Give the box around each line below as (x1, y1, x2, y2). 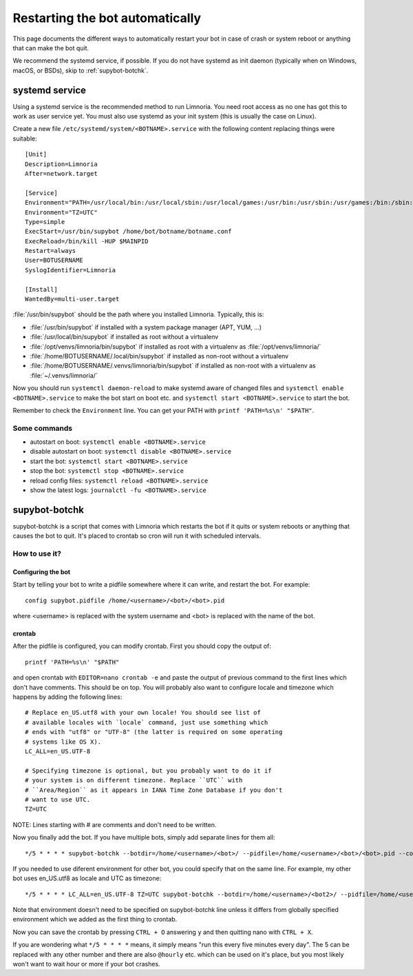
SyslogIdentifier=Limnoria (25, 266, 116, 274)
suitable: (12, 134, 37, 143)
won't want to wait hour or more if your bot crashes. (12, 960, 161, 968)
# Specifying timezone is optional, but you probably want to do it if (25, 766, 272, 775)
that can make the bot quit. (12, 43, 89, 52)
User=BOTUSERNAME (25, 256, 83, 265)
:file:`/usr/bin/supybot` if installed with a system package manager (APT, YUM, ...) (30, 323, 262, 331)
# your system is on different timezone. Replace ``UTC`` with (25, 776, 243, 784)
